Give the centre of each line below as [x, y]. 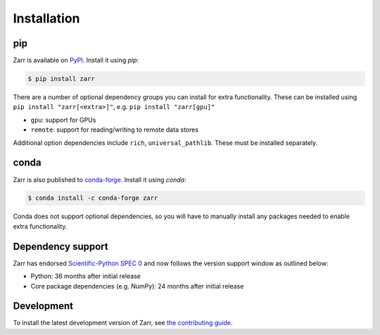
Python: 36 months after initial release [85, 276]
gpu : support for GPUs [63, 120]
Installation [46, 18]
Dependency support [61, 246]
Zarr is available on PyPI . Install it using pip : [76, 61]
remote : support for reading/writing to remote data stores [115, 129]
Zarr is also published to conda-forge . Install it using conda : [100, 179]
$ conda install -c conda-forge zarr [93, 198]
